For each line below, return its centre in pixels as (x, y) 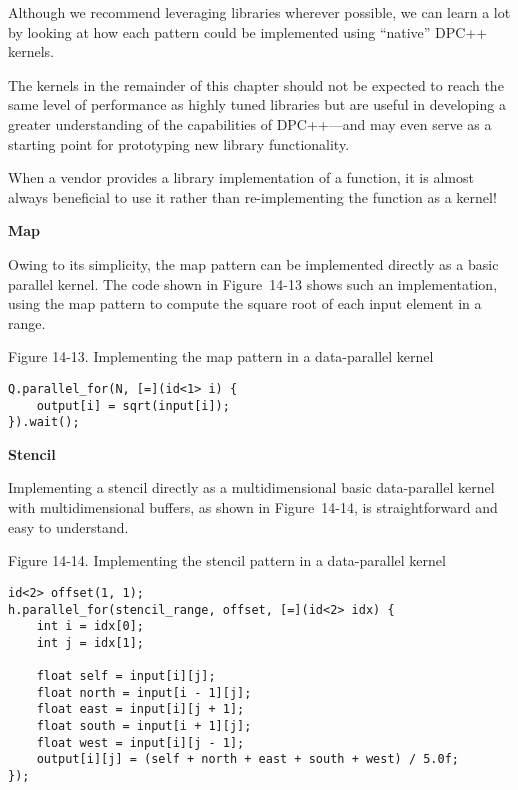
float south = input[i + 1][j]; (144, 726)
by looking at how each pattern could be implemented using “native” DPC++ (248, 31)
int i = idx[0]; (90, 626)
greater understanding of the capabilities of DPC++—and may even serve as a (250, 123)
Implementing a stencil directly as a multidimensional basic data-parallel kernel (251, 487)
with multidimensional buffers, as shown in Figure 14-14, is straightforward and (253, 507)
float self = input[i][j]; (126, 676)
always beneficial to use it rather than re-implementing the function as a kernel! (252, 196)
